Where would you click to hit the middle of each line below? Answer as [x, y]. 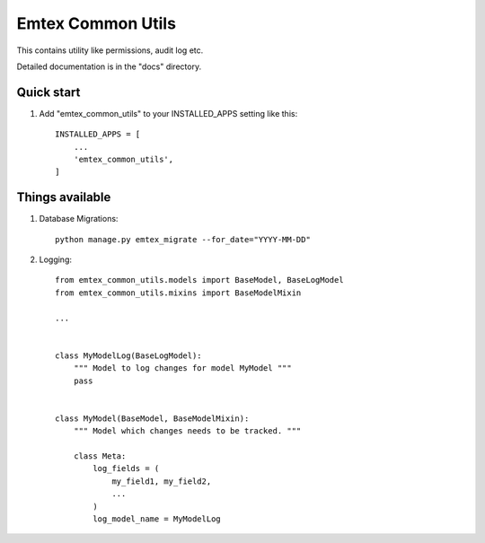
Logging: [55, 259]
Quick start [48, 92]
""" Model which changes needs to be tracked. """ [187, 431]
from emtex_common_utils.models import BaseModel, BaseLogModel [200, 280]
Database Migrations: [79, 219]
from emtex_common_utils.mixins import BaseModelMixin [178, 293]
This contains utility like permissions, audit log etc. [110, 50]
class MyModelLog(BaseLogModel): [128, 355]
